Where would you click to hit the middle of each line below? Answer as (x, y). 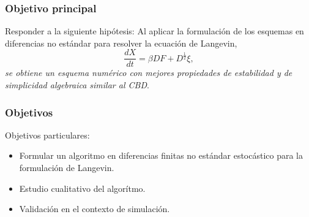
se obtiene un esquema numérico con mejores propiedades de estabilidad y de (149, 73)
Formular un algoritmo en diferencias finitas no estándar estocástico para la (161, 155)
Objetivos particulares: (47, 135)
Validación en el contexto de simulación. (95, 209)
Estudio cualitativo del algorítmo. (82, 188)
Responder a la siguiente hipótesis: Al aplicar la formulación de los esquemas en (154, 31)
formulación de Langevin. (67, 168)
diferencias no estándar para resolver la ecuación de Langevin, (121, 43)
